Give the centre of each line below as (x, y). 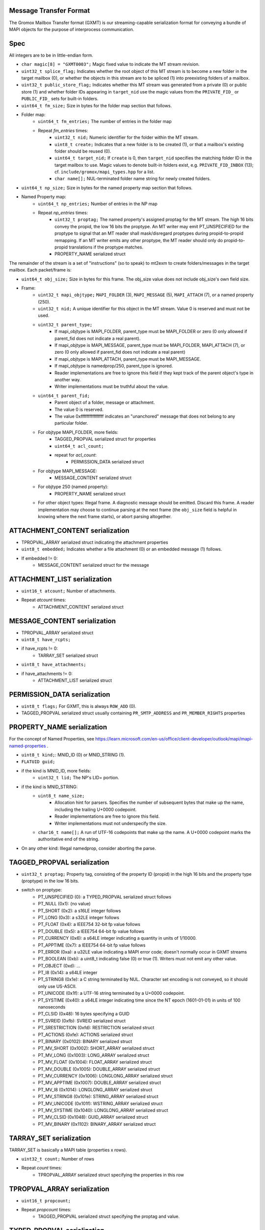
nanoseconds (52, 1007)
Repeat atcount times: (44, 600)
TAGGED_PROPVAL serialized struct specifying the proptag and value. (109, 1216)
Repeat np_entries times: (63, 213)
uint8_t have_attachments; (54, 665)
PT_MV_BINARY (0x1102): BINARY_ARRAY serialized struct (97, 1124)
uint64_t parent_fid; (64, 396)
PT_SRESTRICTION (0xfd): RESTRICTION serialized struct (96, 1028)
